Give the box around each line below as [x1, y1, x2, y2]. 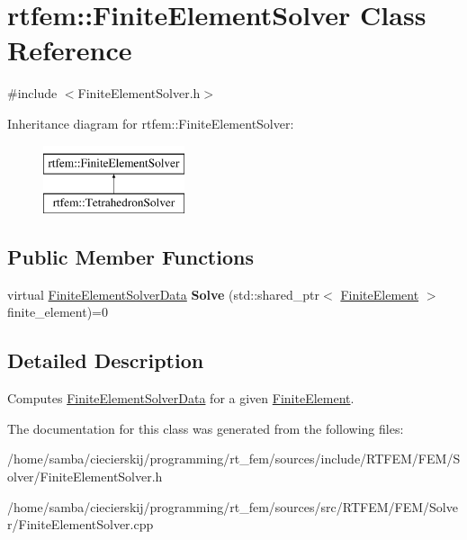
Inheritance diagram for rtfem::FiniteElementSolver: [7, 113, 294, 132]
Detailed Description [7, 346, 204, 374]
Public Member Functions [7, 243, 254, 271]
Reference [7, 31, 132, 68]
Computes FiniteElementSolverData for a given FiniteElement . [7, 389, 355, 408]
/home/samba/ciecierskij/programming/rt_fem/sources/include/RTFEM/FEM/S [7, 449, 461, 468]
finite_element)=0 [7, 302, 108, 321]
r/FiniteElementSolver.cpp [7, 515, 154, 534]
